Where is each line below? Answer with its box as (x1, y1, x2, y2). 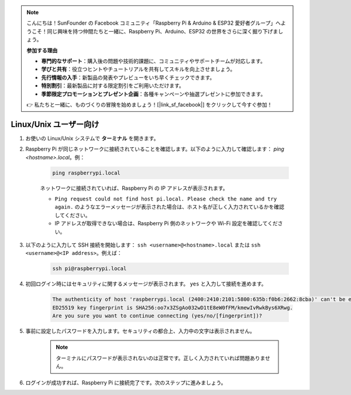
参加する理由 (26, 47, 58, 54)
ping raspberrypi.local (52, 169, 121, 176)
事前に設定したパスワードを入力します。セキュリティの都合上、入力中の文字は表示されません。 (25, 328, 256, 335)
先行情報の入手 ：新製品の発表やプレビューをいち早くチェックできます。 (41, 74, 215, 81)
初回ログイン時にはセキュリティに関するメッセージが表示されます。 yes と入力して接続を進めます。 (25, 280, 267, 287)
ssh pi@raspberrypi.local (52, 265, 127, 272)
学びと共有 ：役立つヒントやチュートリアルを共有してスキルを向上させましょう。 (41, 66, 236, 73)
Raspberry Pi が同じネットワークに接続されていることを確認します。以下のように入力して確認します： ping (25, 145, 285, 152)
